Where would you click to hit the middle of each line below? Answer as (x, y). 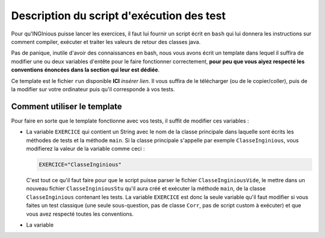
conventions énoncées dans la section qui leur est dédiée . (85, 70)
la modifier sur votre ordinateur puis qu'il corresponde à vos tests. (93, 89)
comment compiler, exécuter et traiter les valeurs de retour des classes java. (106, 41)
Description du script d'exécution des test (118, 16)
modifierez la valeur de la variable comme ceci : (85, 148)
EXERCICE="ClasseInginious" (80, 164)
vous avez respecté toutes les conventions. (80, 214)
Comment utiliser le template (67, 106)
